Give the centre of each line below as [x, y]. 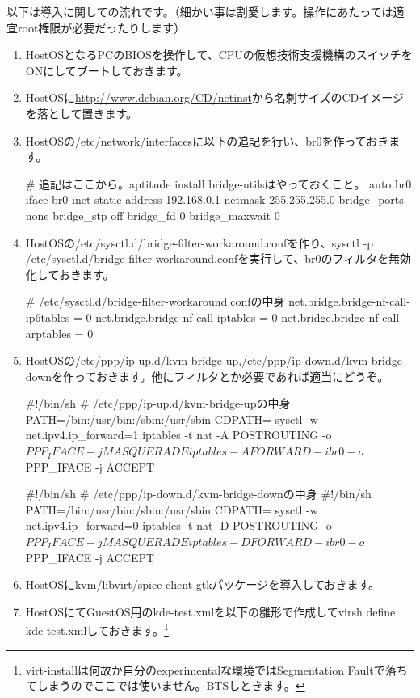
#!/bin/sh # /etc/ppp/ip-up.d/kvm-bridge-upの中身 [158, 403]
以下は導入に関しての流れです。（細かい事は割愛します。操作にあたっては [200, 11]
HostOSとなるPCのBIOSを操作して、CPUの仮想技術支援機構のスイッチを [219, 55]
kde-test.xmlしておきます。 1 [97, 629]
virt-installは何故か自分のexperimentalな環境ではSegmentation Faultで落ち [216, 669]
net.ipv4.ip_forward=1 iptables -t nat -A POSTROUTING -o [178, 435]
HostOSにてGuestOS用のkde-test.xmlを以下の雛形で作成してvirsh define [210, 611]
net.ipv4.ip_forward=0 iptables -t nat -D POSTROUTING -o [178, 525]
